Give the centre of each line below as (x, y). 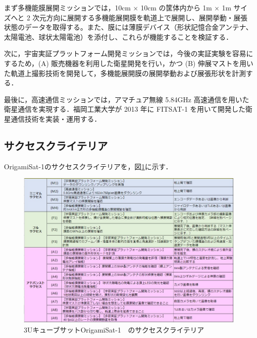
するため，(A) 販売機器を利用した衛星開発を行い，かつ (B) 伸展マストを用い (129, 63)
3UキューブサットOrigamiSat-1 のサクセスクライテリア (114, 329)
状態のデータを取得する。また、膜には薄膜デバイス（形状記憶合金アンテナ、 (128, 27)
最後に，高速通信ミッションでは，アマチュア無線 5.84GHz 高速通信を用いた (127, 99)
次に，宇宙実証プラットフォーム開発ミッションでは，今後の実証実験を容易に (128, 53)
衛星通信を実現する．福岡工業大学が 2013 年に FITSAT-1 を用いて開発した (125, 109)
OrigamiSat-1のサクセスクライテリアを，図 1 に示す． (88, 166)
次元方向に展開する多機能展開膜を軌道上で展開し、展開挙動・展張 (140, 17)
